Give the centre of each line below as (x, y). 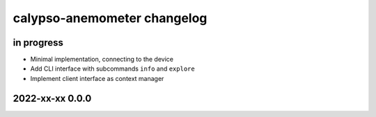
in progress (38, 43)
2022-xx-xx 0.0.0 (52, 98)
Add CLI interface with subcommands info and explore (112, 69)
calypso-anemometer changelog (110, 18)
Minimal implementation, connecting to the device (102, 60)
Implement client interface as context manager (97, 78)
